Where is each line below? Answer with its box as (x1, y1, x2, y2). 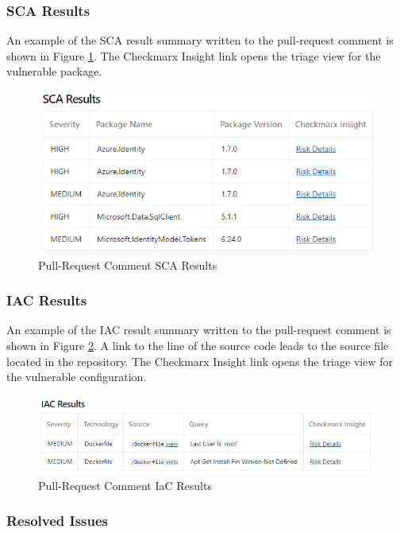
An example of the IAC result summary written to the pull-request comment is (6, 321, 391, 338)
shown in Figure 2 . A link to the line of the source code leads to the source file (6, 337, 389, 353)
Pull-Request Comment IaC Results (38, 477, 212, 493)
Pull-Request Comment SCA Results (38, 256, 217, 273)
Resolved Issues (6, 511, 109, 531)
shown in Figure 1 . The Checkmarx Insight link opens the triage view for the (6, 47, 381, 64)
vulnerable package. (6, 63, 102, 80)
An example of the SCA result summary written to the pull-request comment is (6, 32, 394, 49)
